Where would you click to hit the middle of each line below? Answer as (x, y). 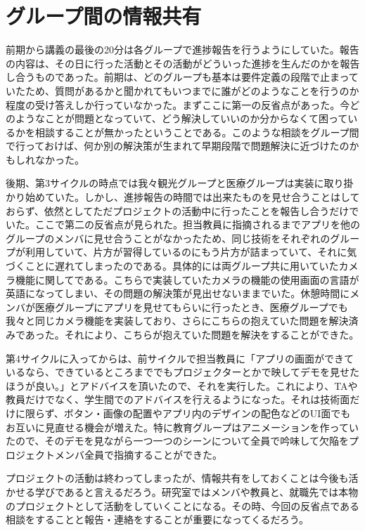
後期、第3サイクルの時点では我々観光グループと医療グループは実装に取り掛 (180, 183)
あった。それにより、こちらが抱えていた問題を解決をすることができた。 (192, 334)
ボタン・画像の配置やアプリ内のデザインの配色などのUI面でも (207, 413)
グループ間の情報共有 (104, 16)
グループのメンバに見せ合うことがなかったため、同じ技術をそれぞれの (168, 238)
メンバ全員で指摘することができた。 (138, 454)
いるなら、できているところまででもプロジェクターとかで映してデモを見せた (183, 372)
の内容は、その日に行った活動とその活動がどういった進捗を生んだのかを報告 (183, 63)
